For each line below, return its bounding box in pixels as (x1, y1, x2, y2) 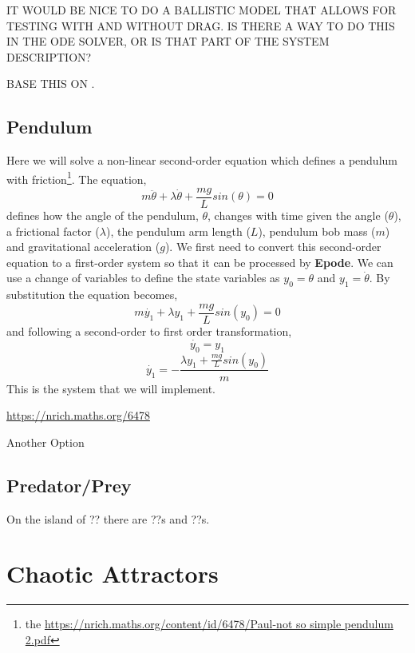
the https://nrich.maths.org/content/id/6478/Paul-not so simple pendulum (25, 615, 393, 632)
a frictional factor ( (6, 222, 100, 239)
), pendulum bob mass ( (258, 222, 376, 239)
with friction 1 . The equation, (6, 168, 147, 187)
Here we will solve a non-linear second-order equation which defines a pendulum (6, 152, 397, 169)
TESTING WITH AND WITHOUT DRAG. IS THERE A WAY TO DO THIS (6, 17, 395, 34)
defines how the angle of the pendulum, (6, 207, 199, 224)
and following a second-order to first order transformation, (6, 322, 292, 339)
